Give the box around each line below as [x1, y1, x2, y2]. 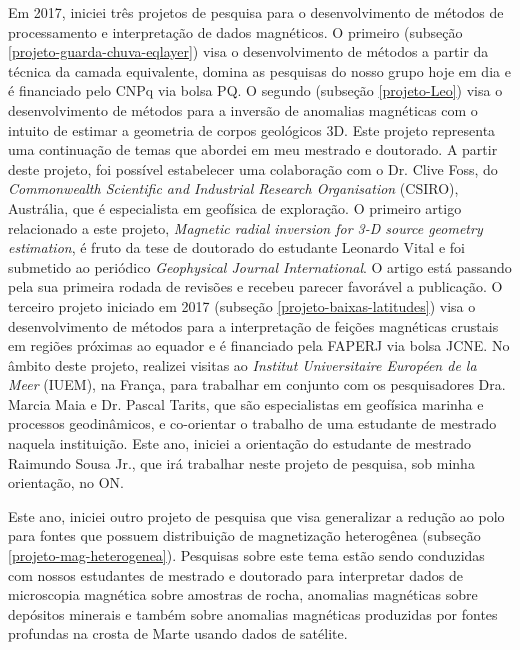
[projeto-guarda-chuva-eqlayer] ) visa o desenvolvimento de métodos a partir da [8, 41, 489, 62]
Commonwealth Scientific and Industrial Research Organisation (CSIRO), [8, 178, 459, 199]
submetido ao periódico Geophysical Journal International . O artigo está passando [8, 256, 512, 277]
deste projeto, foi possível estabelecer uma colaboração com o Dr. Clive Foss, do [8, 158, 498, 179]
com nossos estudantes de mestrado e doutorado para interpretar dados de [8, 564, 463, 585]
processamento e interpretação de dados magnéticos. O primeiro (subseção [8, 21, 463, 42]
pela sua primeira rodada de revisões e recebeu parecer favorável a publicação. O [8, 276, 503, 297]
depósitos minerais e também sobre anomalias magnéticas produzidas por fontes [8, 603, 498, 624]
